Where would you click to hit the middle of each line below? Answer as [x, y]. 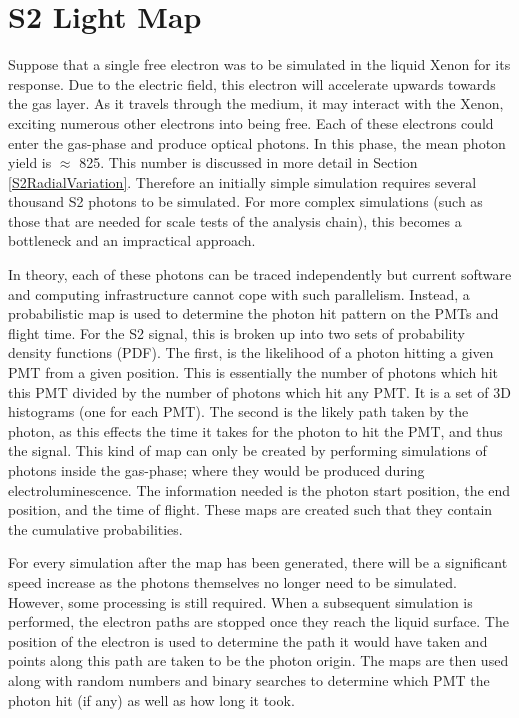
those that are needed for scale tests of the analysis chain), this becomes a [235, 220]
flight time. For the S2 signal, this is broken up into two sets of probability [236, 332]
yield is [30, 162]
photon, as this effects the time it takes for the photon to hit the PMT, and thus [255, 430]
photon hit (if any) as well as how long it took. [151, 699]
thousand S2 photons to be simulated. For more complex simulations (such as [245, 201]
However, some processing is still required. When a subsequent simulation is [240, 601]
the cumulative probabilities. [95, 528]
